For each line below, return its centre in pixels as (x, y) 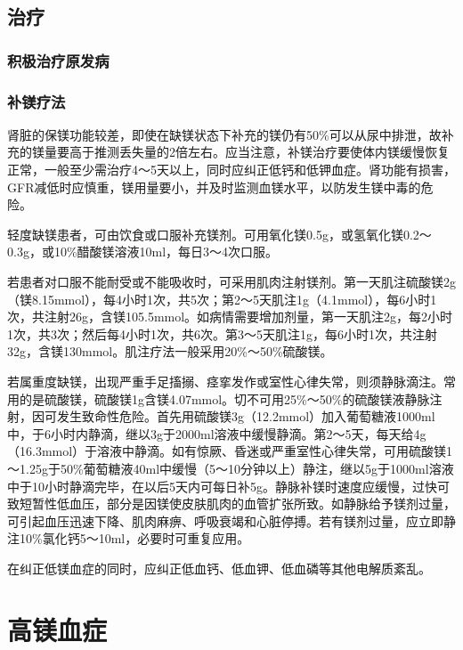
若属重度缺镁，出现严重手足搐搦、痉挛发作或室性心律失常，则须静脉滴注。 (225, 381)
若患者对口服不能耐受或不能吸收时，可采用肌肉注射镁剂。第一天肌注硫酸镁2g (231, 281)
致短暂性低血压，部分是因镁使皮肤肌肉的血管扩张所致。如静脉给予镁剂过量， (231, 504)
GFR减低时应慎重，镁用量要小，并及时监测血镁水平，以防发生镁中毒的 (214, 187)
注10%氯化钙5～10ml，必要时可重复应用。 (129, 538)
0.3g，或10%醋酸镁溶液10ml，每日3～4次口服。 (143, 252)
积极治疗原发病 (58, 60)
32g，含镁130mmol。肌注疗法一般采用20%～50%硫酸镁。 (170, 351)
